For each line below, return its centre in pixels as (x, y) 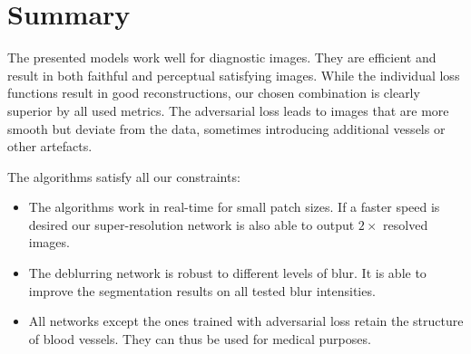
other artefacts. (50, 146)
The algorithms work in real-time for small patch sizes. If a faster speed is (234, 207)
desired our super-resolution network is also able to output (191, 224)
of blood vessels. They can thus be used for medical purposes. (200, 338)
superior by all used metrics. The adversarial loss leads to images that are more (228, 110)
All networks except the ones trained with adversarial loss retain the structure (246, 321)
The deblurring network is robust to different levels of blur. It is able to (227, 273)
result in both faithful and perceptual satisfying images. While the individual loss (234, 75)
